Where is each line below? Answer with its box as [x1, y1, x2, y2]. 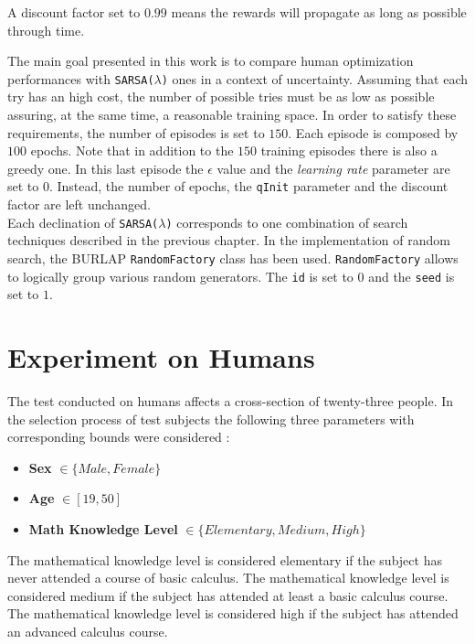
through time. [7, 20, 85, 39]
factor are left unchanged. [7, 195, 151, 214]
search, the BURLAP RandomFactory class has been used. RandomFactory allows [7, 248, 459, 267]
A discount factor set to [7, 3, 141, 21]
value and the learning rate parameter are [216, 158, 450, 177]
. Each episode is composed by [288, 123, 459, 142]
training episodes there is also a [260, 141, 438, 160]
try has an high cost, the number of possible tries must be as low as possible [7, 87, 435, 106]
